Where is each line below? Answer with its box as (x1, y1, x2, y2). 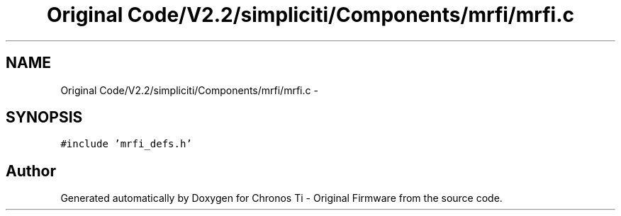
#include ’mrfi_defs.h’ (60, 138, 192, 150)
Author (6, 161, 56, 180)
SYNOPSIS (6, 108, 83, 127)
